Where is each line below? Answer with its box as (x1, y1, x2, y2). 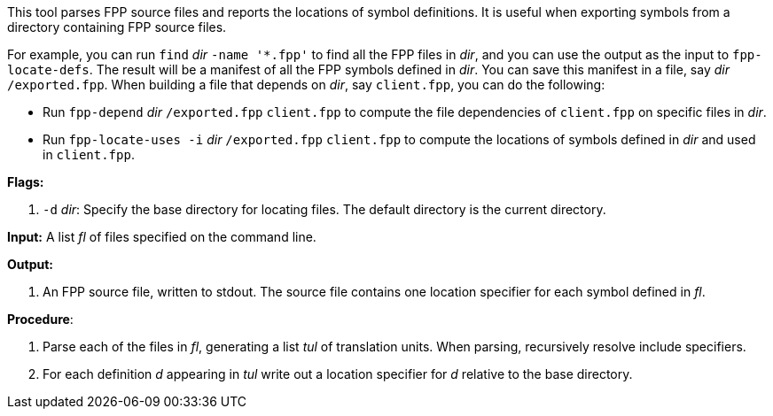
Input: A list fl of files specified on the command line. (7, 229, 316, 244)
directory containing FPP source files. (7, 19, 227, 35)
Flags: (7, 174, 44, 189)
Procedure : (7, 312, 74, 327)
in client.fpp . (43, 147, 135, 162)
